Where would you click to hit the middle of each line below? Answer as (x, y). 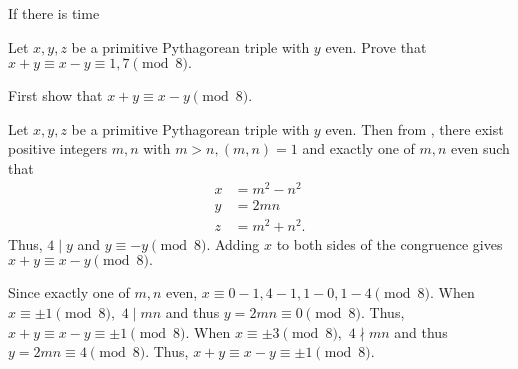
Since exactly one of (69, 292)
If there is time (54, 13)
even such (480, 148)
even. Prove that (376, 46)
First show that (55, 95)
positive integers (57, 148)
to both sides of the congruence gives (389, 243)
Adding (237, 243)
